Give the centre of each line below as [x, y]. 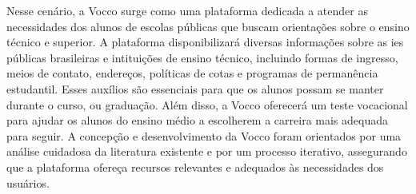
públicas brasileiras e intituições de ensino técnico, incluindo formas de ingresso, [202, 57]
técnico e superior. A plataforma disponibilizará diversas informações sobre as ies [205, 42]
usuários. [28, 182]
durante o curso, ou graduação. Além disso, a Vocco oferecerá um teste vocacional [207, 104]
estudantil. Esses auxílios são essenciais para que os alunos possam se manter [195, 88]
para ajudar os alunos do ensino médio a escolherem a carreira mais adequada [197, 120]
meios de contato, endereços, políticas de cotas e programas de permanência [192, 73]
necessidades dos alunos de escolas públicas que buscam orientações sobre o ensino [208, 26]
